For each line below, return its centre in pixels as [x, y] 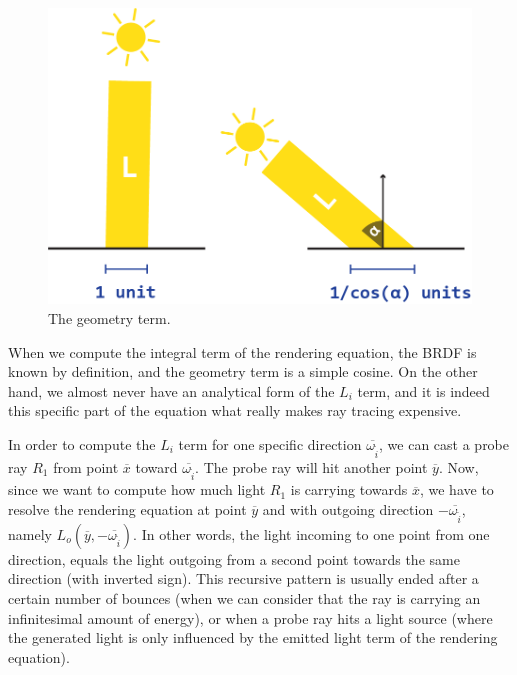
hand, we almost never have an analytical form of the [171, 390]
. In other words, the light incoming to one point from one [311, 533]
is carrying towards [349, 489]
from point [86, 466]
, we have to [456, 489]
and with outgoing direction [348, 508]
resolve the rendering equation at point [127, 508]
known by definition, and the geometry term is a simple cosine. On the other [243, 371]
